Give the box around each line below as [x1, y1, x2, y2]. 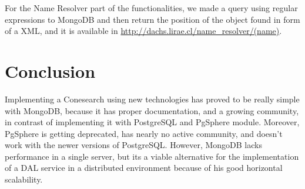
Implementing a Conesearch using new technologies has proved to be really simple [5, 92, 300, 105]
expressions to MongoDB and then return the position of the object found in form [5, 13, 300, 25]
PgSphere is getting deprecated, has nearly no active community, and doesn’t [5, 127, 283, 139]
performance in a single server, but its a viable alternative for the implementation [5, 150, 299, 162]
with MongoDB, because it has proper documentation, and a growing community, [5, 104, 299, 116]
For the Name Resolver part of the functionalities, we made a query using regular [5, 2, 298, 13]
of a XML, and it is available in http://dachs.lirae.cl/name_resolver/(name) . [5, 25, 282, 37]
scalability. [5, 173, 43, 185]
